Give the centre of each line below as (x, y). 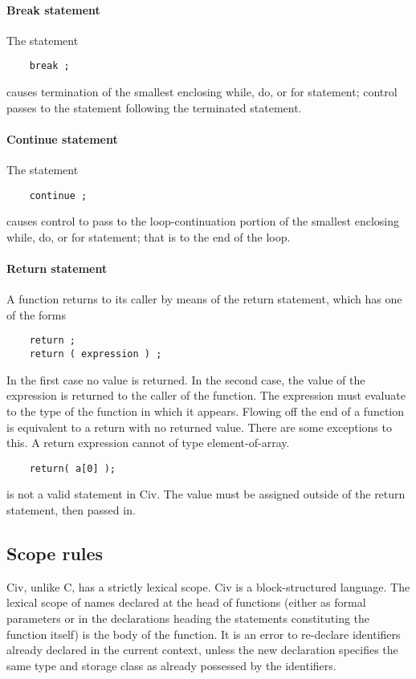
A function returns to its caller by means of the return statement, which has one (204, 299)
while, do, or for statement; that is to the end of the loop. (149, 236)
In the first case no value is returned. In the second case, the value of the (186, 379)
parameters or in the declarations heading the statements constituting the (188, 618)
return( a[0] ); (73, 468)
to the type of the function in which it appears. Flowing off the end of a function (206, 411)
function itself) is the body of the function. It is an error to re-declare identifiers (204, 634)
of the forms (37, 314)
